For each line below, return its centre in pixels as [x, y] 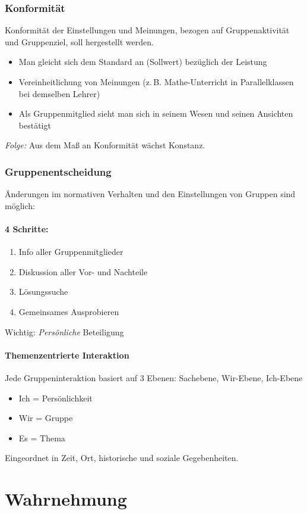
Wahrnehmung [66, 499]
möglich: [20, 205]
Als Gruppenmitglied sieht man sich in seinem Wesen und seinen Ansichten [156, 113]
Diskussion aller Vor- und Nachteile [83, 271]
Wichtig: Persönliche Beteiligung [64, 331]
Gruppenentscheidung [58, 171]
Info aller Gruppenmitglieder [71, 252]
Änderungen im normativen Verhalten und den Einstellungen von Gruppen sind [150, 194]
